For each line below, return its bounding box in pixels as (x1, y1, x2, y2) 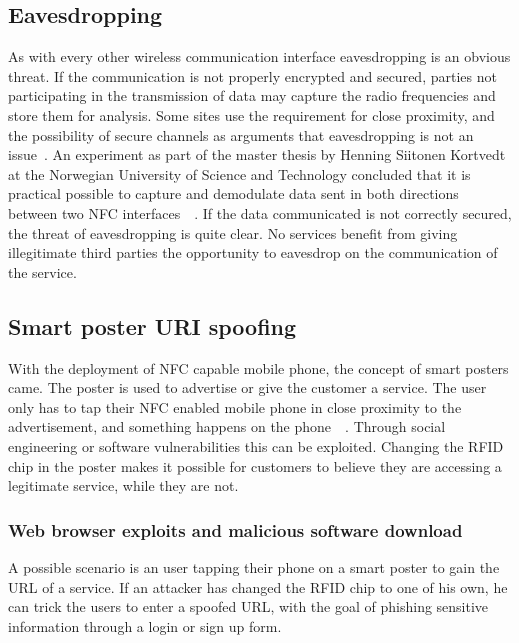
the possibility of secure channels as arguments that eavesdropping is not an (8, 124, 474, 145)
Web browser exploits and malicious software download (8, 517, 463, 542)
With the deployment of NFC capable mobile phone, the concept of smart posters (8, 357, 509, 378)
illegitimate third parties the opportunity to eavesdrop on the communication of (8, 242, 498, 263)
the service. (8, 261, 77, 282)
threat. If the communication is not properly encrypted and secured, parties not (8, 65, 497, 86)
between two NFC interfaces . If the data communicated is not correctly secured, (8, 202, 512, 223)
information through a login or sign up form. (8, 615, 282, 636)
